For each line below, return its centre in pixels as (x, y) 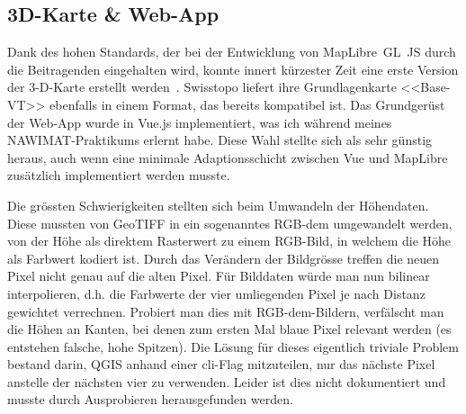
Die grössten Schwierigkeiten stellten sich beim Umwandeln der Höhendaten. (218, 205)
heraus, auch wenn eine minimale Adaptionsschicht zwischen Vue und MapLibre (228, 157)
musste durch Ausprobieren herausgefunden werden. (150, 399)
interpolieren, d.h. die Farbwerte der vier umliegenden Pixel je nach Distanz (216, 293)
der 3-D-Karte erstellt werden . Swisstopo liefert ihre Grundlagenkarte (202, 87)
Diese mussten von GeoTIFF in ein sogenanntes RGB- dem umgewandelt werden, (230, 223)
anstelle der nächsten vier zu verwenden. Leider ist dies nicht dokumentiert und (227, 381)
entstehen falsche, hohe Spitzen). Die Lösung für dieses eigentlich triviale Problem (233, 346)
